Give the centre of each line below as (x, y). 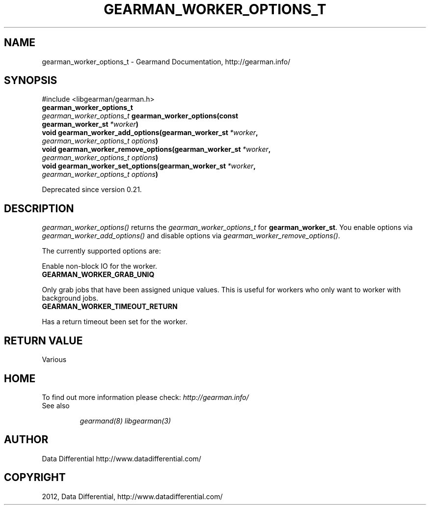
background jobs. (70, 298)
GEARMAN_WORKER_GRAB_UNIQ (98, 275)
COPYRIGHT (35, 478)
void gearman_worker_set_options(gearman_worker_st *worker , (149, 166)
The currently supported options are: (101, 251)
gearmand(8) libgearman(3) (125, 421)
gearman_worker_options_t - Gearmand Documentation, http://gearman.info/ (166, 61)
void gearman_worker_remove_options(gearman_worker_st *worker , (156, 149)
